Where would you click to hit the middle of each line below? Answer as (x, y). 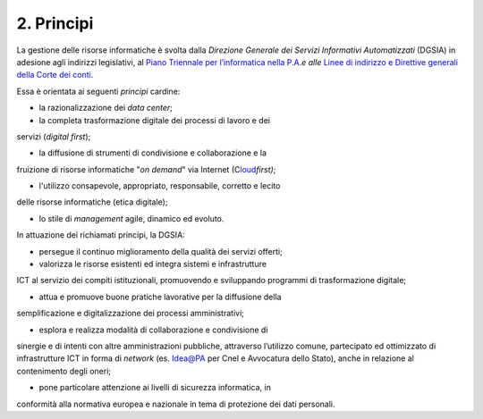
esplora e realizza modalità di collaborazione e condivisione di (153, 330)
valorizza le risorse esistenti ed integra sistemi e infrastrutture (153, 264)
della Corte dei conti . (55, 75)
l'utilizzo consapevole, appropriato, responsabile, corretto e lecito (160, 186)
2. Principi (55, 23)
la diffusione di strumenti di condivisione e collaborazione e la (153, 153)
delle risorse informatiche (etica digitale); (92, 202)
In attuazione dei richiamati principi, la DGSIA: (101, 235)
